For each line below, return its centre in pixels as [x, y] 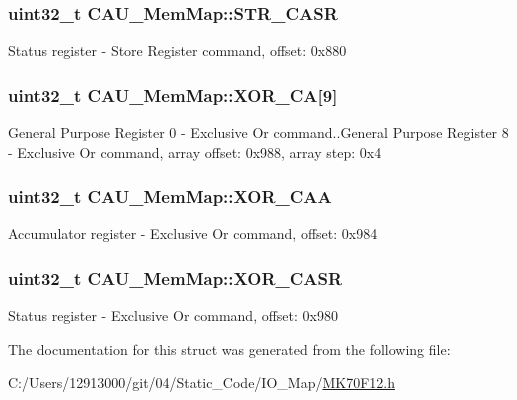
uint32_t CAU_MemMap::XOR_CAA [170, 196]
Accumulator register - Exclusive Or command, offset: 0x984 [193, 233]
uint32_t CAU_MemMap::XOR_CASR [175, 277]
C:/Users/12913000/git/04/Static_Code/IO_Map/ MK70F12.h [201, 382]
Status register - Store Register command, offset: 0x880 [177, 50]
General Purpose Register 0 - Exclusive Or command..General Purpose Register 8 [258, 132]
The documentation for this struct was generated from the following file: [229, 348]
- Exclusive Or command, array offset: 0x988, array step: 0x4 [195, 151]
